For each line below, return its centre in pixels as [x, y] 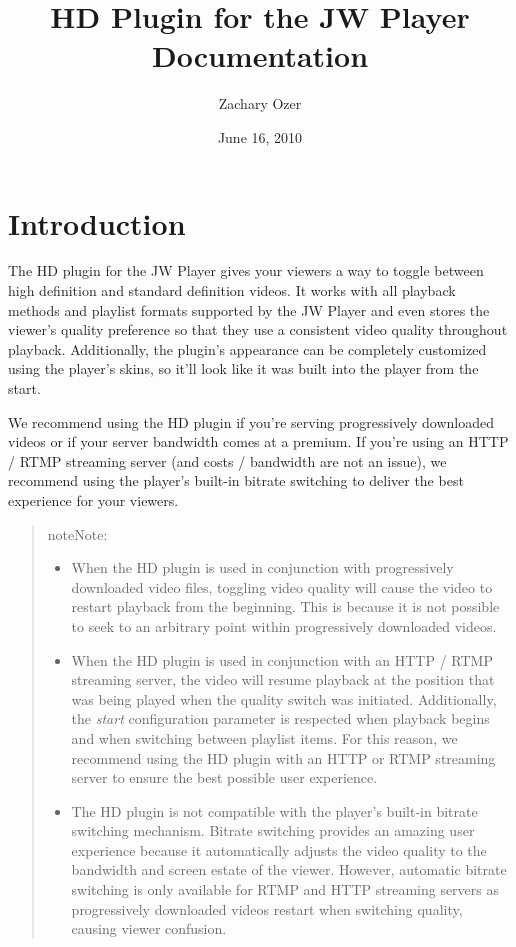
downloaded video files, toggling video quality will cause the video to [282, 586]
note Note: [77, 533]
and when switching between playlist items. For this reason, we [264, 737]
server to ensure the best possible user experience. [224, 777]
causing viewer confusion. [149, 928]
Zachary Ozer [260, 103]
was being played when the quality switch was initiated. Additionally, [284, 698]
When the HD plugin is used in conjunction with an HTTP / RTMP [282, 659]
